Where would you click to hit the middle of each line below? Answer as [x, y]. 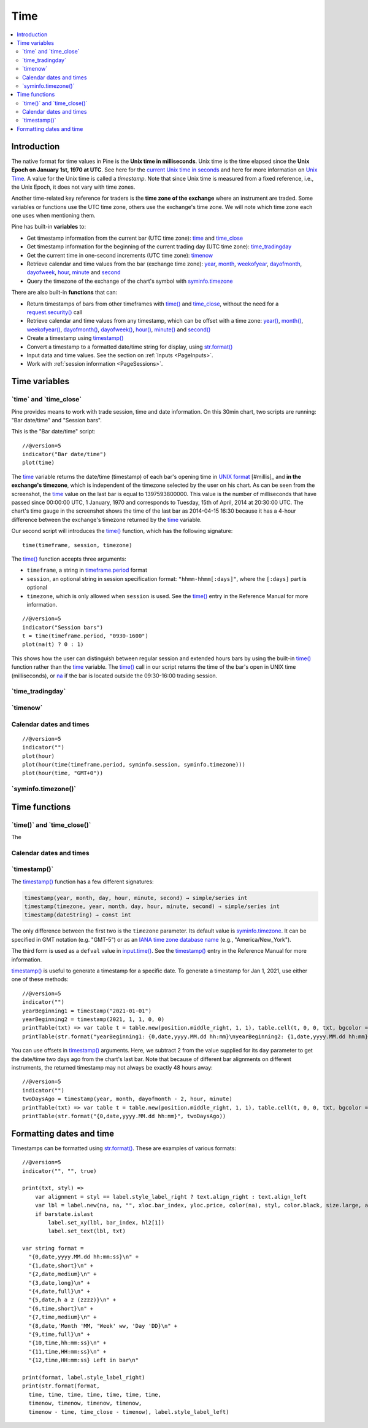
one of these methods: [40, 979]
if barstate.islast [64, 1214]
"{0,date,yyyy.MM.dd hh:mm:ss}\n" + [84, 1257]
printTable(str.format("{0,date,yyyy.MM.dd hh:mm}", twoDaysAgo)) [124, 1116]
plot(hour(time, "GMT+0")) [63, 773]
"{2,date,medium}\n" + [63, 1274]
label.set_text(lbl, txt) [87, 1231]
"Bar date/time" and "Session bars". [57, 420]
